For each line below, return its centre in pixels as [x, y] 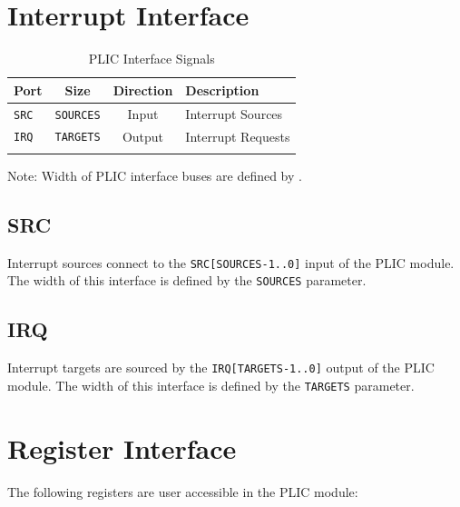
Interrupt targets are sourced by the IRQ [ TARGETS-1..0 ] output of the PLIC [221, 368]
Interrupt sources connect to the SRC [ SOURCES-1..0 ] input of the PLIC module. [231, 262]
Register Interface [122, 447]
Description [222, 89]
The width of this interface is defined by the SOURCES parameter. [187, 280]
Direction [143, 89]
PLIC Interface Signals [152, 59]
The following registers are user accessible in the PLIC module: [183, 491]
